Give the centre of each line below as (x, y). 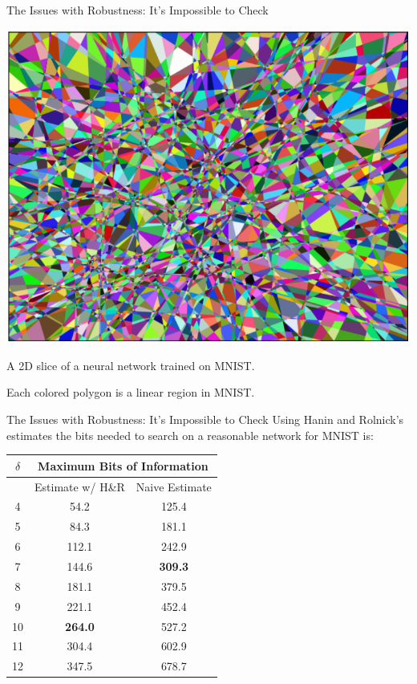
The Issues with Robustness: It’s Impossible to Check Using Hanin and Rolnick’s (205, 419)
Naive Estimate (174, 486)
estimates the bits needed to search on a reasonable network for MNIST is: (190, 435)
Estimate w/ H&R (80, 486)
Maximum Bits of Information (123, 465)
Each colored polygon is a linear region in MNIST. (131, 392)
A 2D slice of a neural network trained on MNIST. (131, 365)
